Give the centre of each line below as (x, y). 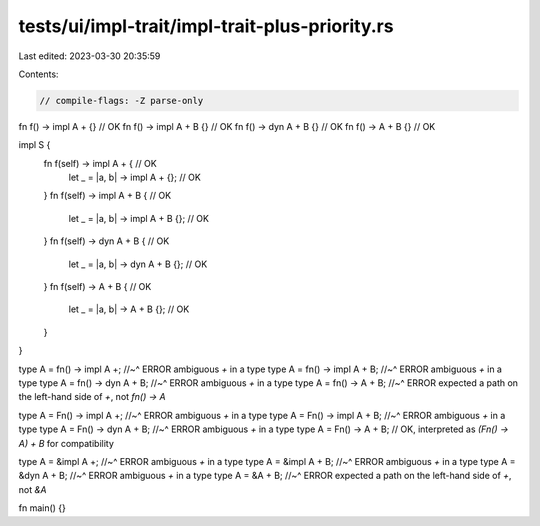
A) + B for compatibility (66, 443)
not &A (32, 489)
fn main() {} (42, 508)
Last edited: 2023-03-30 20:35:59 (89, 56)
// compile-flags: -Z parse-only (121, 100)
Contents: (38, 74)
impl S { (34, 145)
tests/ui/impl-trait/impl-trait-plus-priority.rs (206, 26)
